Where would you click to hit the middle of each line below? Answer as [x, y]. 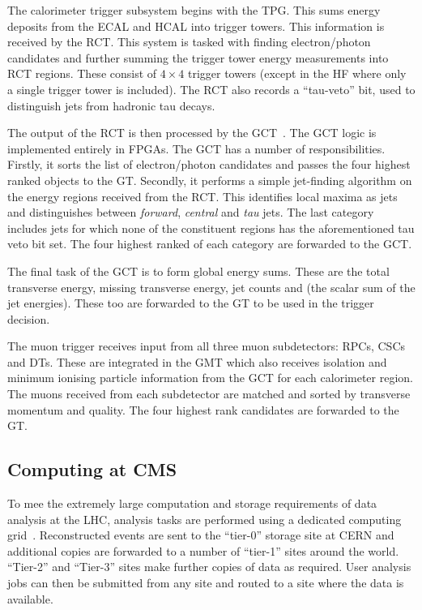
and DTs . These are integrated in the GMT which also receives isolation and [197, 361]
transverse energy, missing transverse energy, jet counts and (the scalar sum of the [211, 287]
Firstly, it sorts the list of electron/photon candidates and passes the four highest [209, 164]
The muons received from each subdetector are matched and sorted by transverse [209, 394]
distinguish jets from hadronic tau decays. [111, 105]
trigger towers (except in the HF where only [297, 73]
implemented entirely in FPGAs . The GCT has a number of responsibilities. [196, 148]
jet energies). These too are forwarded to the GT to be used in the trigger [191, 303]
